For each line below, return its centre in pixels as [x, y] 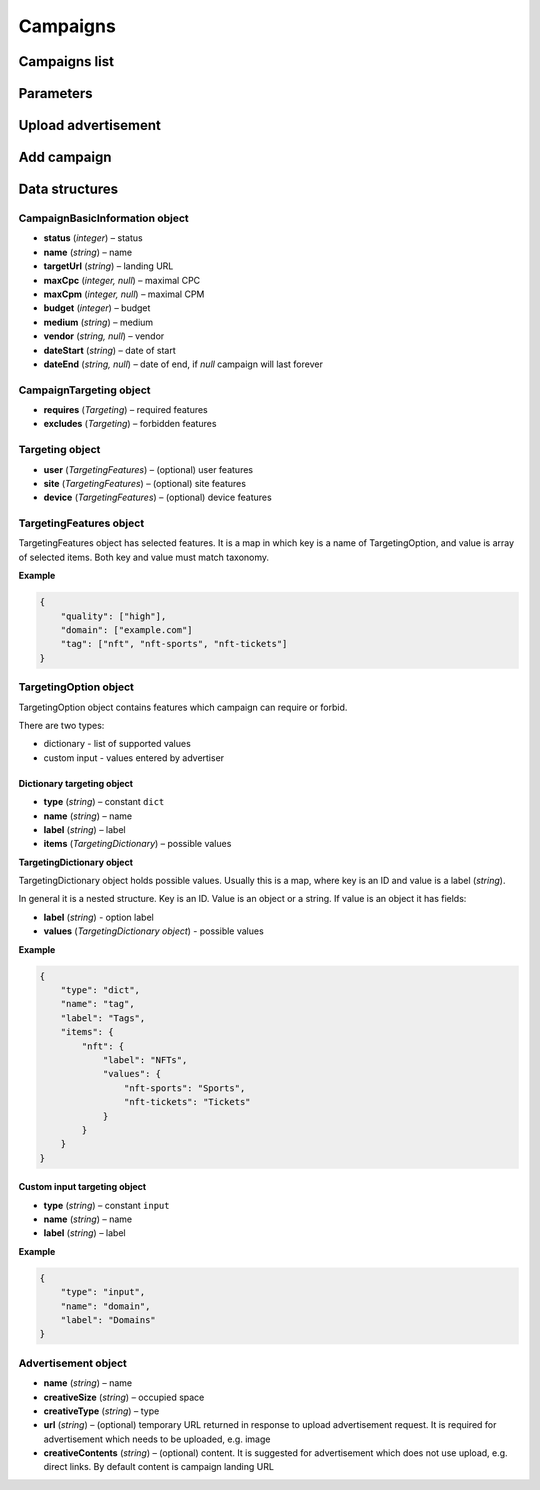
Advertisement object [72, 1363]
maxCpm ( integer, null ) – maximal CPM [124, 294]
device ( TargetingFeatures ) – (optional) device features [157, 497]
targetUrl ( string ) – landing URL [108, 266]
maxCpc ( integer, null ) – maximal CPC [122, 280]
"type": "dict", [100, 990]
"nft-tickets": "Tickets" [187, 1102]
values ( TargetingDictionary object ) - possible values [153, 931]
